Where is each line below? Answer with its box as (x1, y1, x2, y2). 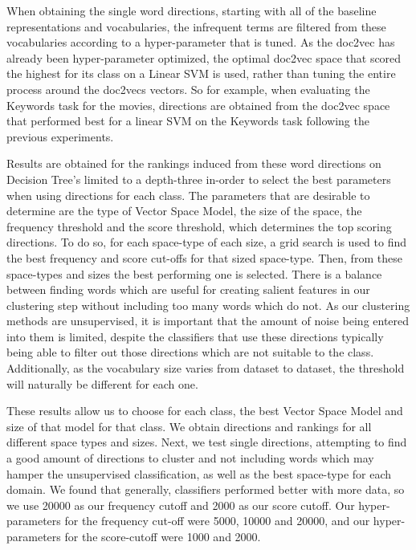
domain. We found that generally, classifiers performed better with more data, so (6, 481, 405, 498)
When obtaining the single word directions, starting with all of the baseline (6, 2, 377, 18)
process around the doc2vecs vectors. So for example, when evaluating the (6, 80, 370, 97)
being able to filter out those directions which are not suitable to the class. (6, 344, 374, 361)
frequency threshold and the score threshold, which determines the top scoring (6, 218, 392, 234)
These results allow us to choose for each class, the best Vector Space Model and (6, 402, 403, 419)
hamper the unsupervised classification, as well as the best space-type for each (6, 465, 392, 482)
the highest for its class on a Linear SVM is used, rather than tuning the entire (6, 65, 396, 82)
